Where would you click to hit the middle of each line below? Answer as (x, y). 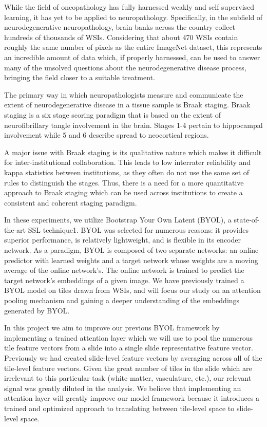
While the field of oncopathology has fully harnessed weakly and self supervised (129, 7)
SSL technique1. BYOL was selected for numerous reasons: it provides (138, 229)
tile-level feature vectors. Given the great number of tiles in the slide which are (128, 368)
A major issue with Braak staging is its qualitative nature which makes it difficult (133, 152)
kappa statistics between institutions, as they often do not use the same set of (127, 172)
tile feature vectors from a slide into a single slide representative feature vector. (129, 348)
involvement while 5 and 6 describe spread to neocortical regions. (107, 135)
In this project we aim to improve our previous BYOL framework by (112, 328)
